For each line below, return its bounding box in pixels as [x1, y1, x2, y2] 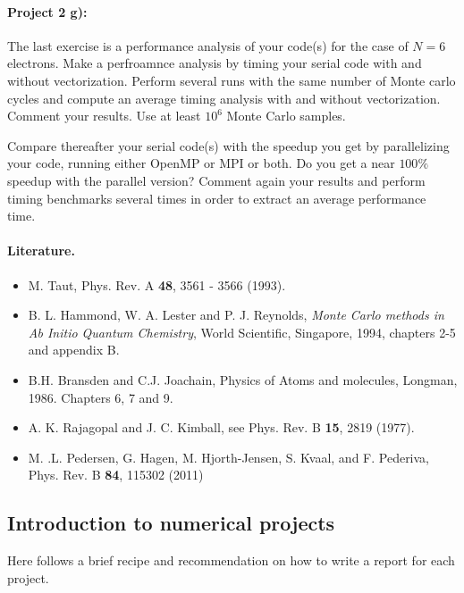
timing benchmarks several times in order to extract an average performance [7, 188, 426, 207]
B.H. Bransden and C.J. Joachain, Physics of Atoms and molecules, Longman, [28, 370, 458, 388]
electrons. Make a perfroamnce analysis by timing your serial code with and [7, 54, 422, 72]
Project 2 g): [7, 2, 88, 21]
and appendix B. [28, 340, 120, 359]
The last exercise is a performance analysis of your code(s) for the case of [7, 36, 409, 54]
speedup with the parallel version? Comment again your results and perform [7, 171, 426, 189]
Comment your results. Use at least [7, 106, 201, 125]
